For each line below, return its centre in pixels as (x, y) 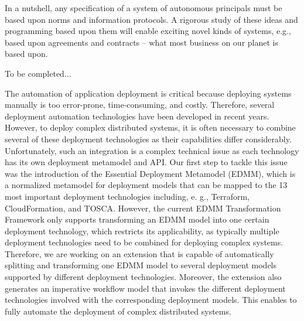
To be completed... (38, 73)
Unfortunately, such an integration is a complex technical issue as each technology (152, 150)
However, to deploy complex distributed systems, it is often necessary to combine (150, 127)
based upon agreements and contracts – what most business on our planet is (141, 42)
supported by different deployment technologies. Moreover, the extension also (143, 277)
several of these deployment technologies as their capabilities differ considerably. (148, 139)
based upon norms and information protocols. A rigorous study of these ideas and (151, 19)
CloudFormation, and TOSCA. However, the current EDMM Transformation (143, 208)
